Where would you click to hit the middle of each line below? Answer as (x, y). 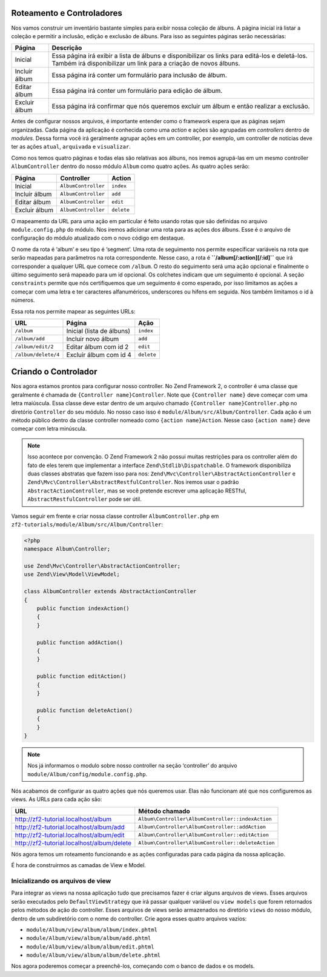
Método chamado (164, 811)
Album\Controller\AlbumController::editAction (203, 835)
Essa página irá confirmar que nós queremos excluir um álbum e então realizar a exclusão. (181, 106)
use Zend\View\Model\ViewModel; (72, 574)
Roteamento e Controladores (67, 13)
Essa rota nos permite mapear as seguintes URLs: (73, 311)
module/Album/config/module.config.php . (88, 774)
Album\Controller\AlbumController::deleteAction (206, 843)
